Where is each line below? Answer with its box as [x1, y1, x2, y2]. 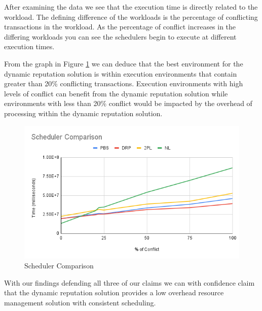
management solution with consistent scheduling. [4, 297, 156, 308]
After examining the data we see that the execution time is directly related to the [4, 2, 258, 12]
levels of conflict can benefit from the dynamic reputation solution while [4, 88, 228, 98]
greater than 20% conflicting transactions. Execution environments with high [4, 78, 243, 89]
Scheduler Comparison [24, 260, 94, 271]
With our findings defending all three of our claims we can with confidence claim [4, 277, 255, 288]
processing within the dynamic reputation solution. [4, 108, 163, 118]
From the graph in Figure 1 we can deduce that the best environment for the [4, 58, 243, 68]
